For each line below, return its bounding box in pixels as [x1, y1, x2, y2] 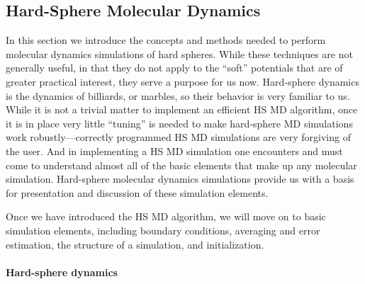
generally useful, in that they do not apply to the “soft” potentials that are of [6, 60, 343, 75]
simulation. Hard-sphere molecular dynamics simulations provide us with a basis [6, 171, 354, 186]
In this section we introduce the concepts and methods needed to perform [6, 33, 326, 47]
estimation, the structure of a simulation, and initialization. [6, 237, 264, 251]
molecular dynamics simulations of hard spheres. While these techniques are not [6, 46, 353, 61]
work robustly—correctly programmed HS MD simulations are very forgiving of [6, 130, 351, 144]
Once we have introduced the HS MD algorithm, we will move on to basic [6, 209, 326, 224]
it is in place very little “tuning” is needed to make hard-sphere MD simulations [6, 115, 353, 130]
